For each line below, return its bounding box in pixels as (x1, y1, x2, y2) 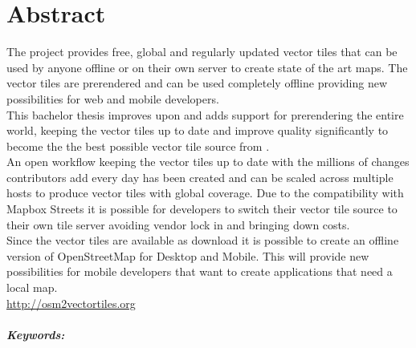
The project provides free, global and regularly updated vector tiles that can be (6, 43, 398, 60)
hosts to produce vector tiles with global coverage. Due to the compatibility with (6, 184, 404, 201)
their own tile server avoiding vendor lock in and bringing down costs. (6, 216, 350, 233)
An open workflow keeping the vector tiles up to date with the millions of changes (6, 153, 410, 170)
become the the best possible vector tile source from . (6, 137, 270, 154)
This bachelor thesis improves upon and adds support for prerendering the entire (6, 106, 404, 123)
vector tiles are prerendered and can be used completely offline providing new (6, 75, 388, 91)
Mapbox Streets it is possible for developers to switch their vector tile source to (6, 200, 398, 217)
